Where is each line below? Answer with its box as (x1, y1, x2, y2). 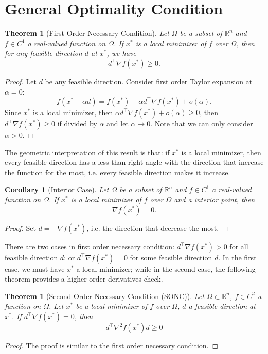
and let (106, 118, 129, 129)
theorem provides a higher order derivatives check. (5, 273, 163, 284)
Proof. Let (5, 76, 37, 86)
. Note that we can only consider (150, 118, 253, 129)
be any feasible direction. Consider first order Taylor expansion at (45, 76, 253, 86)
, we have (106, 48, 136, 59)
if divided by (57, 118, 97, 129)
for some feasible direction (130, 252, 212, 263)
